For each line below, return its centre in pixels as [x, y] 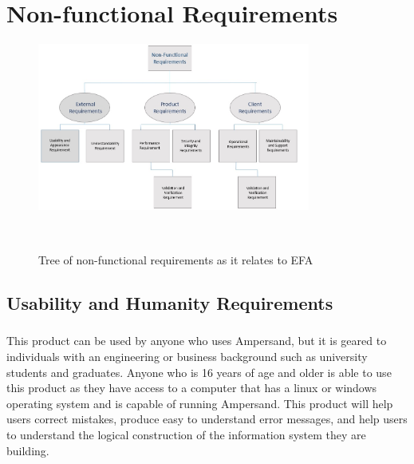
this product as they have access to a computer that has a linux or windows [192, 388]
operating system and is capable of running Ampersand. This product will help [200, 403]
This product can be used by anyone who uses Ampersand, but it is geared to [197, 341]
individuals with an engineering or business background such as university [187, 356]
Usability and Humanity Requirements [170, 302]
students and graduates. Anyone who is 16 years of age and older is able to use [199, 372]
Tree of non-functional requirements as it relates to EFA [176, 259]
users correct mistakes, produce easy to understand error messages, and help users [207, 419]
